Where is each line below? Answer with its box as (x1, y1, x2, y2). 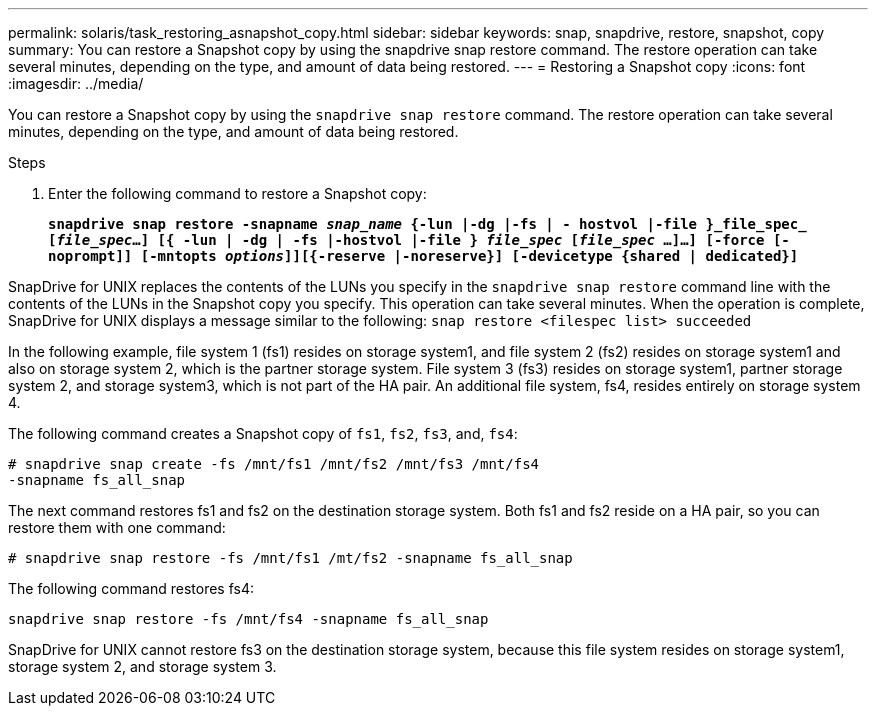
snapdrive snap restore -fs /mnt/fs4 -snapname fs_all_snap (8, 611, 489, 627)
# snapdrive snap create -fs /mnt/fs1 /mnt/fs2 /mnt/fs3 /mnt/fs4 (8, 456, 540, 472)
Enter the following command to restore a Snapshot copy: (48, 185, 427, 202)
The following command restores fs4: (8, 580, 254, 597)
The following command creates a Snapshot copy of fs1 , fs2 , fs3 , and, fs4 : (8, 425, 518, 442)
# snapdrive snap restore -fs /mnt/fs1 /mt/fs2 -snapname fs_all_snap (8, 550, 573, 566)
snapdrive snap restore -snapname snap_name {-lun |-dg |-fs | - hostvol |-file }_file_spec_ (48, 216, 807, 232)
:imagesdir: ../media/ (8, 75, 144, 92)
